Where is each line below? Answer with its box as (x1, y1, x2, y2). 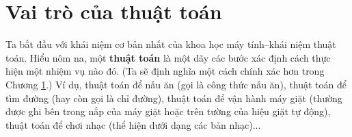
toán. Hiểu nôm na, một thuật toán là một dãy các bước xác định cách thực (5, 50, 331, 64)
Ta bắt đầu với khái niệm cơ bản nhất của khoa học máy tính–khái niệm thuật (5, 37, 336, 51)
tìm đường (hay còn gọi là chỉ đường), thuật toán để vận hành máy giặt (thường (5, 90, 342, 105)
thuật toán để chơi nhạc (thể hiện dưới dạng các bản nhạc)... (5, 117, 261, 132)
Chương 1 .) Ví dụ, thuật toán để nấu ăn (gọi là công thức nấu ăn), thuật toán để (5, 77, 347, 91)
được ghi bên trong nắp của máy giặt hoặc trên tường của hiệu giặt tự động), (5, 104, 331, 119)
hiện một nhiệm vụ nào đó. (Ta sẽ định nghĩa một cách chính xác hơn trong (5, 64, 325, 78)
